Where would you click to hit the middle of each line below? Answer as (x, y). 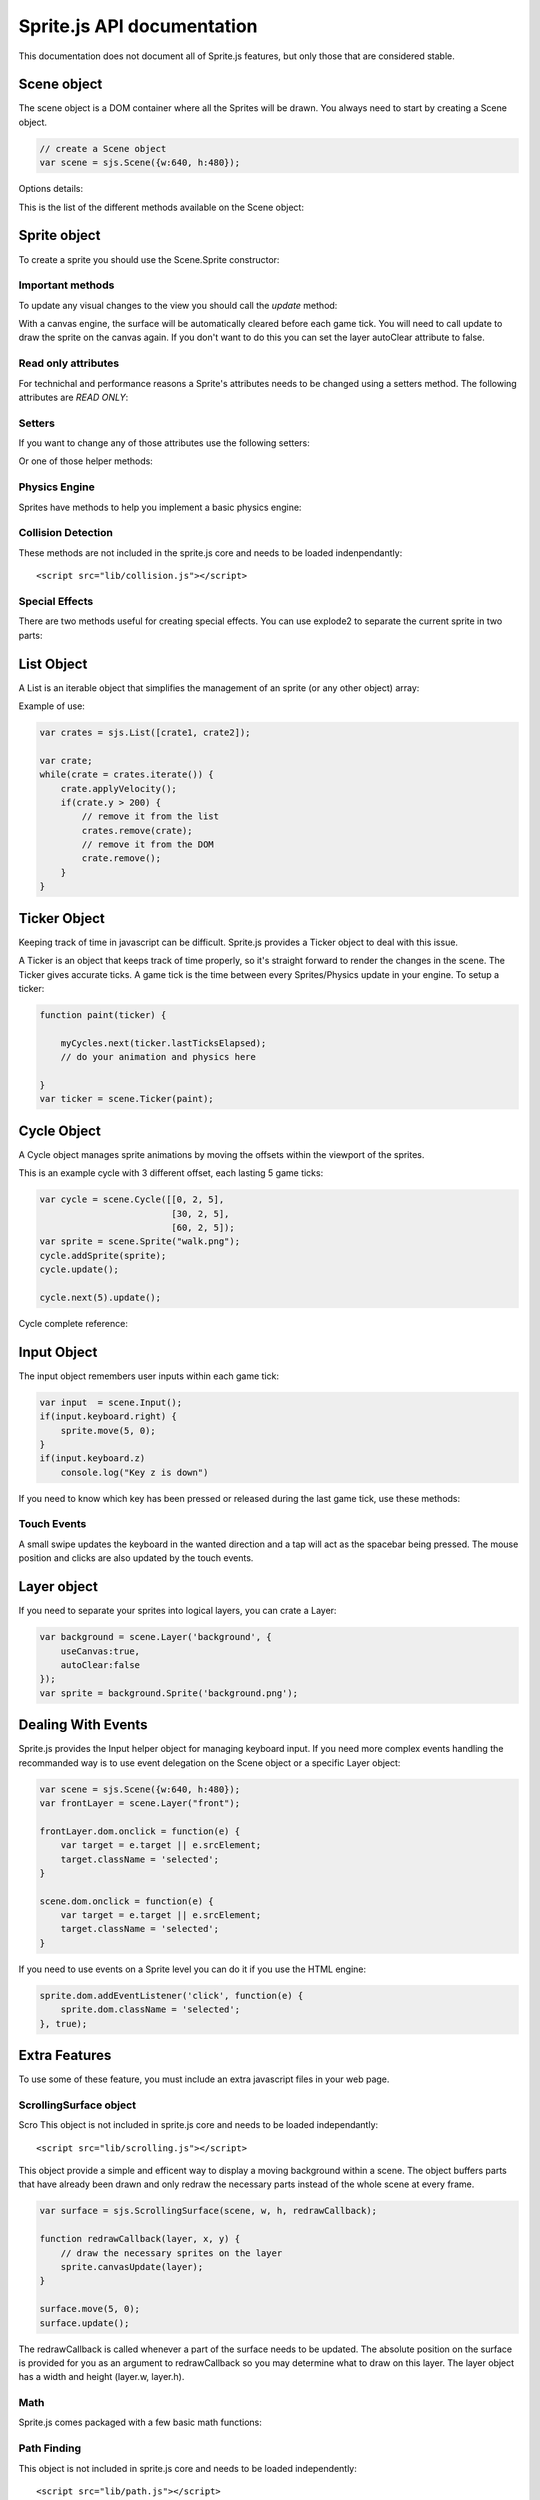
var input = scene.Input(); (111, 1402)
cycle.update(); (79, 1269)
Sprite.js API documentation (138, 26)
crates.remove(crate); (137, 830)
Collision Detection (66, 533)
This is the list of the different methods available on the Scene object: (161, 207)
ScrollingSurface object (77, 2105)
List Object (53, 663)
